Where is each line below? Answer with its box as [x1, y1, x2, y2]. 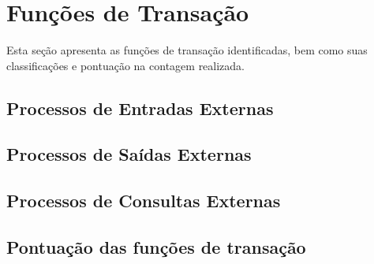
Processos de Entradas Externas [6, 95, 274, 120]
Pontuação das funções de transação [6, 235, 306, 259]
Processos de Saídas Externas [6, 142, 252, 166]
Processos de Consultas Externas [6, 188, 281, 213]
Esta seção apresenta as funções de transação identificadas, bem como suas [6, 42, 368, 58]
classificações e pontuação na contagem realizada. [6, 57, 245, 73]
